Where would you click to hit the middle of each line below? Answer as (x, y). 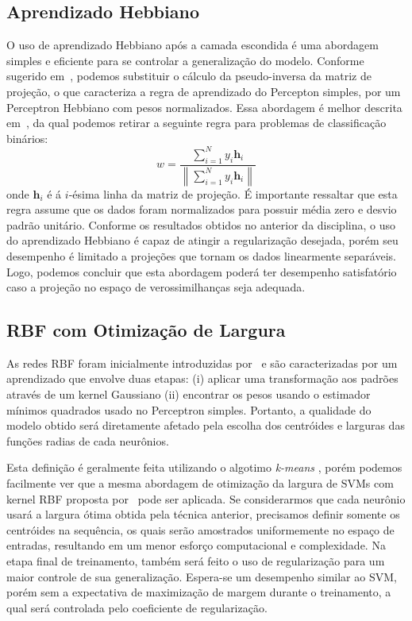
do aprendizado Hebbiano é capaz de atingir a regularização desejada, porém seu (202, 240)
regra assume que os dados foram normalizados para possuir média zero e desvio (202, 209)
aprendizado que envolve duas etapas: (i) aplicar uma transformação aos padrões (202, 378)
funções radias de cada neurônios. (88, 440)
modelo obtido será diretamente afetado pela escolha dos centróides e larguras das (206, 425)
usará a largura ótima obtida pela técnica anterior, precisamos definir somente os (203, 514)
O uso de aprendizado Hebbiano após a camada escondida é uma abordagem (193, 45)
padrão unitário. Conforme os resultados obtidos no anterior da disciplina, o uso (201, 224)
